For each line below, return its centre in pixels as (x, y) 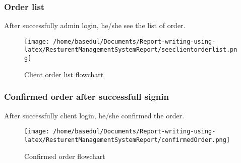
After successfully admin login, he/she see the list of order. (95, 25)
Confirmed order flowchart (65, 156)
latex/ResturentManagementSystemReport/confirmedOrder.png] (127, 140)
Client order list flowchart (64, 74)
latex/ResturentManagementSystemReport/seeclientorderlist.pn (131, 50)
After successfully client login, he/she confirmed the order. (94, 115)
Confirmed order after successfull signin (86, 97)
